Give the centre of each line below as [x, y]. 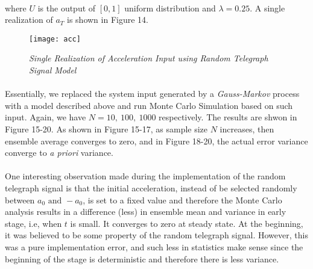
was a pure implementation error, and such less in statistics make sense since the [154, 246]
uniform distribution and [170, 8]
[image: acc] [55, 39]
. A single [267, 8]
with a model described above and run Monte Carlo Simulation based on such [149, 105]
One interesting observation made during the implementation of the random [145, 176]
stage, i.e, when [33, 223]
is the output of [67, 8]
